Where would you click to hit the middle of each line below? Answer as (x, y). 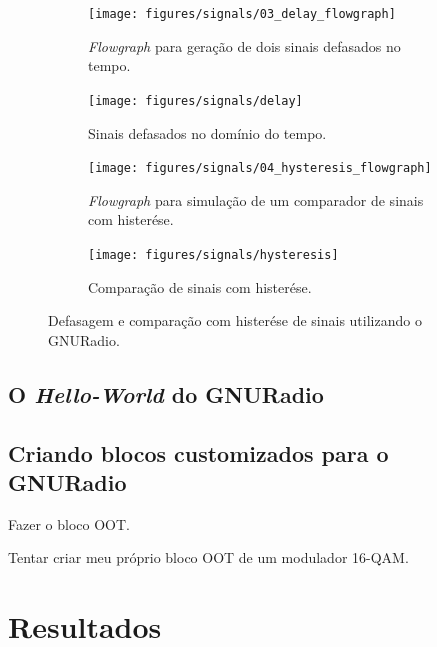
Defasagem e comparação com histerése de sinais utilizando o (235, 320)
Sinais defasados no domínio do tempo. (207, 132)
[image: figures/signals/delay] (195, 100)
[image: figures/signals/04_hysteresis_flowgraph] (260, 168)
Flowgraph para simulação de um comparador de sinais (256, 199)
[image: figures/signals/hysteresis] (213, 254)
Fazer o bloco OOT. (69, 523)
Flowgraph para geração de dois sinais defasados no (244, 45)
